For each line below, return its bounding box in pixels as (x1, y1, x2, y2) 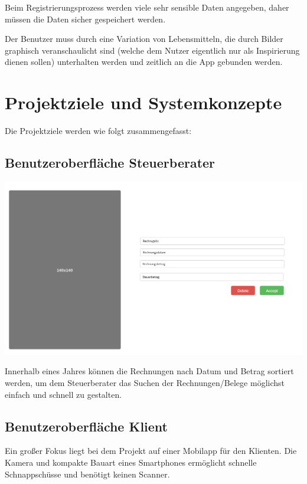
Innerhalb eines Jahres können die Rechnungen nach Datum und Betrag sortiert (5, 365, 294, 377)
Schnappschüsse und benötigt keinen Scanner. (5, 467, 170, 480)
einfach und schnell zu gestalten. (5, 388, 122, 400)
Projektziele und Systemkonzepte (5, 90, 282, 115)
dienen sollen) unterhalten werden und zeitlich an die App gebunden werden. (5, 55, 283, 68)
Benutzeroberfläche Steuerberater (5, 153, 215, 172)
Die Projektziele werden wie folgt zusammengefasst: (5, 125, 192, 137)
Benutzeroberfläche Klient (5, 417, 168, 435)
